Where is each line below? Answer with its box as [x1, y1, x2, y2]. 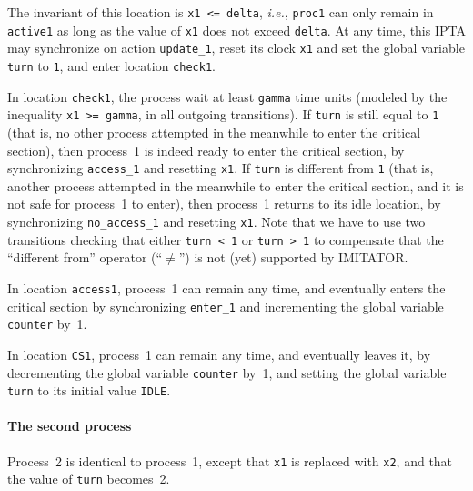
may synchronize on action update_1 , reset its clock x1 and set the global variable [7, 38, 465, 57]
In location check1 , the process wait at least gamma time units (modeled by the [7, 87, 448, 106]
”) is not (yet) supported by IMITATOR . [178, 248, 408, 267]
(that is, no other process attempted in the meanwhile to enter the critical [7, 122, 421, 141]
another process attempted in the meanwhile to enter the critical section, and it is [7, 176, 464, 195]
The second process [7, 416, 132, 435]
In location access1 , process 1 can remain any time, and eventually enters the [7, 278, 446, 297]
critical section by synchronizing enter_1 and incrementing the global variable [7, 296, 444, 315]
